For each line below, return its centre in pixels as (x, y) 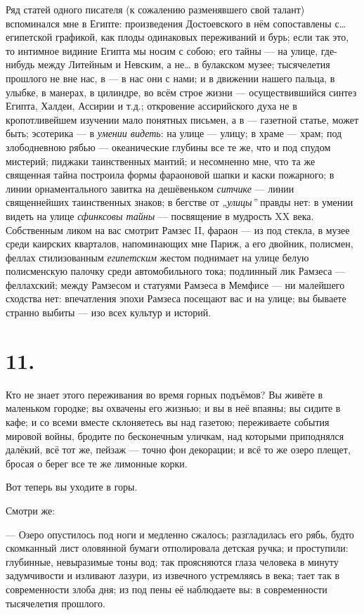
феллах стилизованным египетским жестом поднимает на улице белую (157, 257)
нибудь (20, 64)
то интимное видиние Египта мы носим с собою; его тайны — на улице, (162, 50)
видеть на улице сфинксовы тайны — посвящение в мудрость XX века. (160, 215)
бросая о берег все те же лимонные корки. (97, 463)
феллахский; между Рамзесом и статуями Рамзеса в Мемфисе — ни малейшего (175, 284)
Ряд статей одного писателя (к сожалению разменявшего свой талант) (155, 9)
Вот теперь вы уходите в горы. (72, 487)
